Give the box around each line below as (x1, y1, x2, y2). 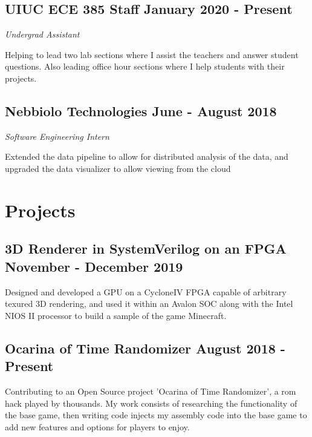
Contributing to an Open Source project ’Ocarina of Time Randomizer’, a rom (5, 384, 296, 397)
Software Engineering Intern (5, 130, 109, 142)
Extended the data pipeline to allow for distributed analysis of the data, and (5, 150, 288, 163)
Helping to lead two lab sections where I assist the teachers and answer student (5, 48, 299, 61)
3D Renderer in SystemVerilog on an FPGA (5, 239, 287, 258)
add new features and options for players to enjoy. (5, 420, 190, 433)
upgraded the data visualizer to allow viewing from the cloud (5, 162, 231, 174)
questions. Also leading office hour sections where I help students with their (5, 60, 285, 73)
